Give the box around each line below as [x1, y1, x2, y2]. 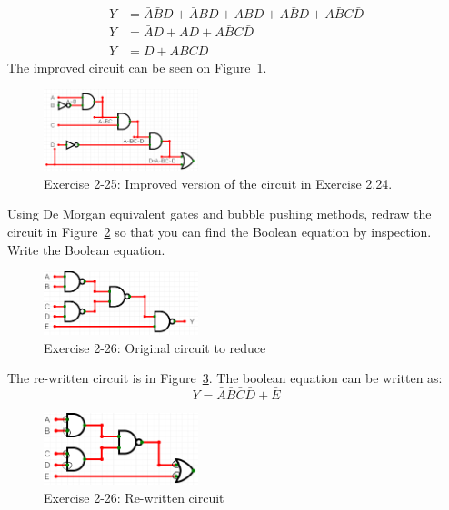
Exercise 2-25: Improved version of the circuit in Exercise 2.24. [44, 173, 393, 192]
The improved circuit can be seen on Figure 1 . [7, 57, 267, 76]
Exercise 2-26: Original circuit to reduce [44, 338, 266, 357]
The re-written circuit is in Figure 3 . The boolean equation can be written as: [7, 368, 443, 387]
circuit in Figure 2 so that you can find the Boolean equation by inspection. [7, 221, 432, 240]
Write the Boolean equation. [7, 240, 165, 259]
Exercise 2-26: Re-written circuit [44, 487, 224, 506]
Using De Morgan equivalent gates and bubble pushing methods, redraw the [7, 204, 432, 223]
